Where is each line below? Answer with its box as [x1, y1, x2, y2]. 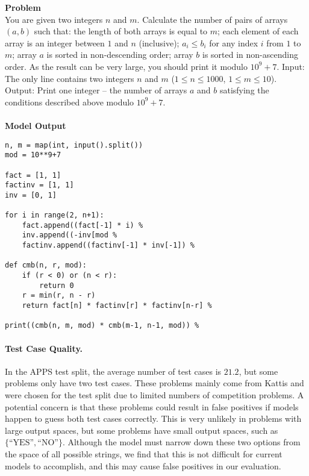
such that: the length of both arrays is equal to [34, 25, 208, 37]
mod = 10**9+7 [5, 151, 61, 160]
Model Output [5, 119, 66, 131]
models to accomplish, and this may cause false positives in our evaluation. [5, 459, 281, 472]
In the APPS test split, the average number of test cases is [5, 365, 222, 377]
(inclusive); [139, 36, 179, 49]
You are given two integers [5, 13, 103, 25]
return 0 [39, 281, 74, 290]
